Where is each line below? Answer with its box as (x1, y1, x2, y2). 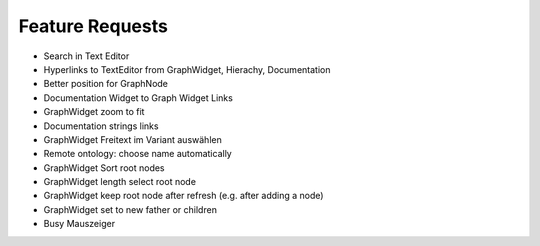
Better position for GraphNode (43, 78, 169, 90)
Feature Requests (18, 15, 169, 37)
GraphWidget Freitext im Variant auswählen (43, 133, 222, 145)
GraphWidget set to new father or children (43, 203, 217, 215)
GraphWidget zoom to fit (43, 106, 145, 118)
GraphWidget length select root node (43, 176, 197, 188)
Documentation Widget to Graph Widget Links (43, 91, 234, 104)
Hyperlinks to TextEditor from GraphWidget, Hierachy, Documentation (43, 63, 331, 75)
